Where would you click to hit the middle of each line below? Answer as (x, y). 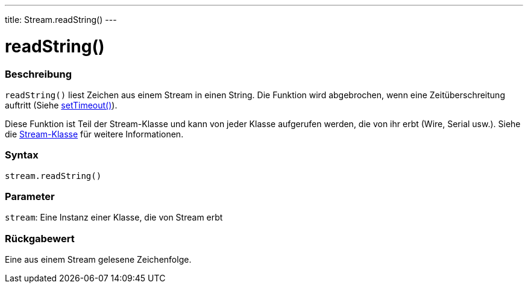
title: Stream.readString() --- (61, 20)
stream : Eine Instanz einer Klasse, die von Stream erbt (114, 218)
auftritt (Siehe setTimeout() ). (61, 105)
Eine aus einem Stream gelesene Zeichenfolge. (98, 260)
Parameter (30, 196)
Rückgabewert (40, 238)
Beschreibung (39, 74)
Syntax (22, 155)
